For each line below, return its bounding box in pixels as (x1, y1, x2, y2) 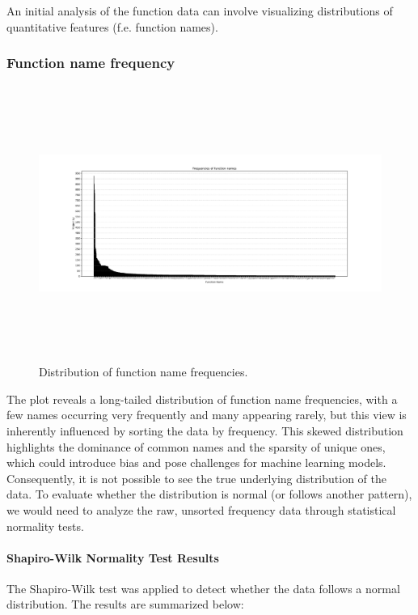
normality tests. (6, 517, 84, 534)
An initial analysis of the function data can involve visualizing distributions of (6, 2, 393, 19)
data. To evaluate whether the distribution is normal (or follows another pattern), (6, 486, 412, 503)
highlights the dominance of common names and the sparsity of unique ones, (6, 438, 386, 455)
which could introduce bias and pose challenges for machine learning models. (6, 454, 386, 471)
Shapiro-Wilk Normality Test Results (6, 549, 219, 566)
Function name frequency (6, 53, 175, 73)
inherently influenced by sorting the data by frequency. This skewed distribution (6, 422, 403, 439)
